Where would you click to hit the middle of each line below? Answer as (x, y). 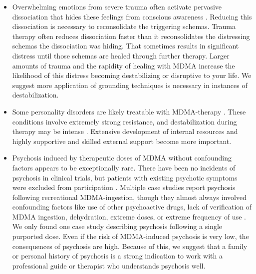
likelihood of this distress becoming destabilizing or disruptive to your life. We (132, 75)
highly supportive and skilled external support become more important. (122, 141)
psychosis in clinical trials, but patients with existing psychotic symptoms (125, 177)
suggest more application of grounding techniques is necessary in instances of (130, 85)
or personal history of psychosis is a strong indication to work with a (117, 256)
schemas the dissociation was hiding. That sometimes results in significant (126, 46)
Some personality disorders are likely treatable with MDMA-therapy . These (129, 111)
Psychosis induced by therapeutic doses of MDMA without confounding (122, 158)
